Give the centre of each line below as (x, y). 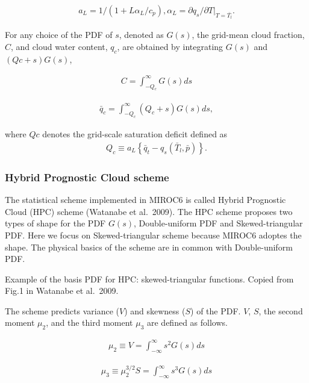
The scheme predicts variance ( (62, 310)
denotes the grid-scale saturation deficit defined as (135, 134)
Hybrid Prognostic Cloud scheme (87, 177)
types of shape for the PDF (55, 223)
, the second (281, 310)
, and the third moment (89, 322)
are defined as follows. (187, 322)
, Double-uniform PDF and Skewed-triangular (218, 223)
